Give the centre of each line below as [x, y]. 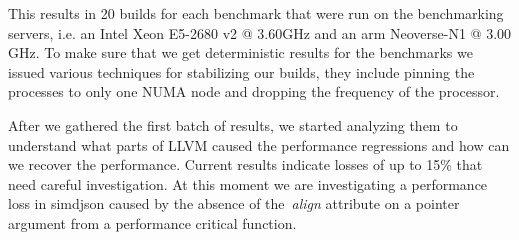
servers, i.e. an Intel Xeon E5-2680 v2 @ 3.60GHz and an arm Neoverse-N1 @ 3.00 [260, 32]
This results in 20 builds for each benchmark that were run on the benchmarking [256, 13]
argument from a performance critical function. [152, 222]
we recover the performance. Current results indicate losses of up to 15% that [245, 164]
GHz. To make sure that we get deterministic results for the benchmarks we [240, 52]
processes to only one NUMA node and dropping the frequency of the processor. [254, 91]
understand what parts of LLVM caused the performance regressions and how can [259, 144]
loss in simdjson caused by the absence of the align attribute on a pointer [234, 203]
